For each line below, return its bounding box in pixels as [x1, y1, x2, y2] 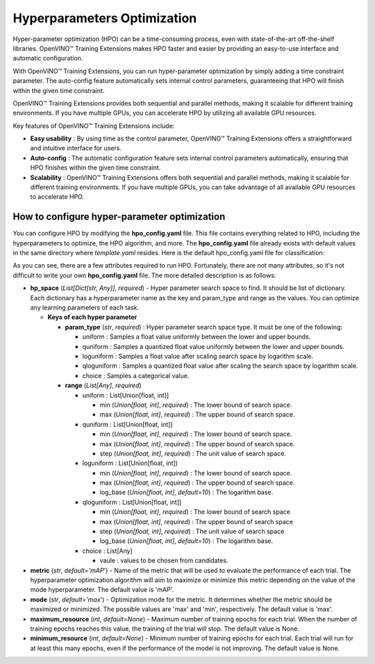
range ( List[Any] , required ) [65, 381, 142, 389]
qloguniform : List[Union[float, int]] [82, 498, 182, 506]
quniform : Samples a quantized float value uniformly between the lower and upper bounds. [82, 342, 345, 350]
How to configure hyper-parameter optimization [12, 211, 226, 222]
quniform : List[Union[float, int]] [82, 420, 173, 428]
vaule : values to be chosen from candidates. [99, 556, 228, 565]
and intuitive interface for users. [30, 144, 122, 152]
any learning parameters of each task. [30, 303, 140, 312]
